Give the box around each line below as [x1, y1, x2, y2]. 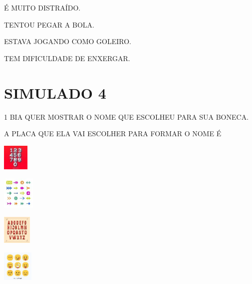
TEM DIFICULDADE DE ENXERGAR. [4, 53, 130, 63]
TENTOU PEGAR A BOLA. [4, 19, 94, 30]
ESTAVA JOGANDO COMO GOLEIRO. [4, 36, 131, 47]
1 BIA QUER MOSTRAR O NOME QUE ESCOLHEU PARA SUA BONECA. [4, 111, 249, 122]
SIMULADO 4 [4, 82, 106, 103]
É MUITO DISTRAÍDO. [4, 3, 81, 13]
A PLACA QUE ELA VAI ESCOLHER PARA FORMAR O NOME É [4, 128, 222, 139]
